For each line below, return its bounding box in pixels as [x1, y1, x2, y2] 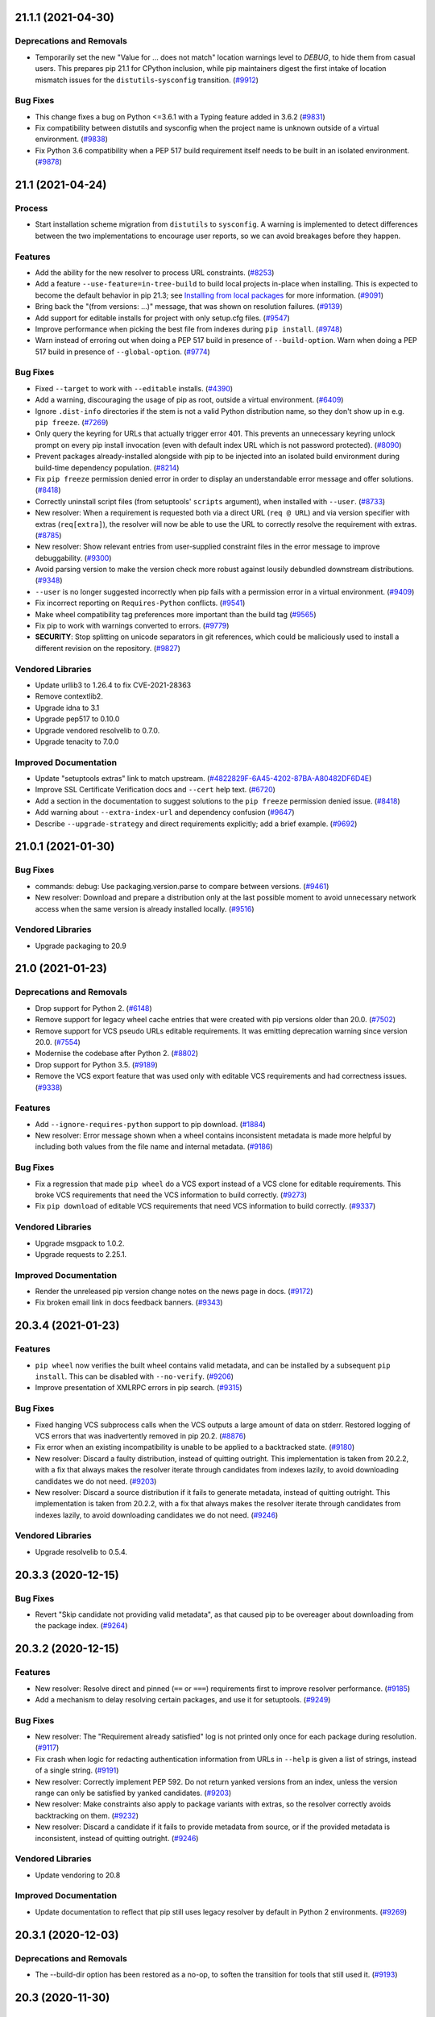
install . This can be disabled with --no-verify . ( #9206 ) [35, 1372, 234, 1381]
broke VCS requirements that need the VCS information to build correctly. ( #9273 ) [35, 1190, 308, 1200]
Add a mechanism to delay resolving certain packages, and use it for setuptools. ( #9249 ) [35, 1694, 331, 1704]
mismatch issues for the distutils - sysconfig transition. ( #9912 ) [35, 75, 259, 85]
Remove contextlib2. [35, 691, 104, 701]
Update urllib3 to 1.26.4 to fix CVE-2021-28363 [35, 680, 192, 690]
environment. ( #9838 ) [35, 134, 109, 144]
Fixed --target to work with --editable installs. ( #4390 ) [35, 383, 234, 393]
